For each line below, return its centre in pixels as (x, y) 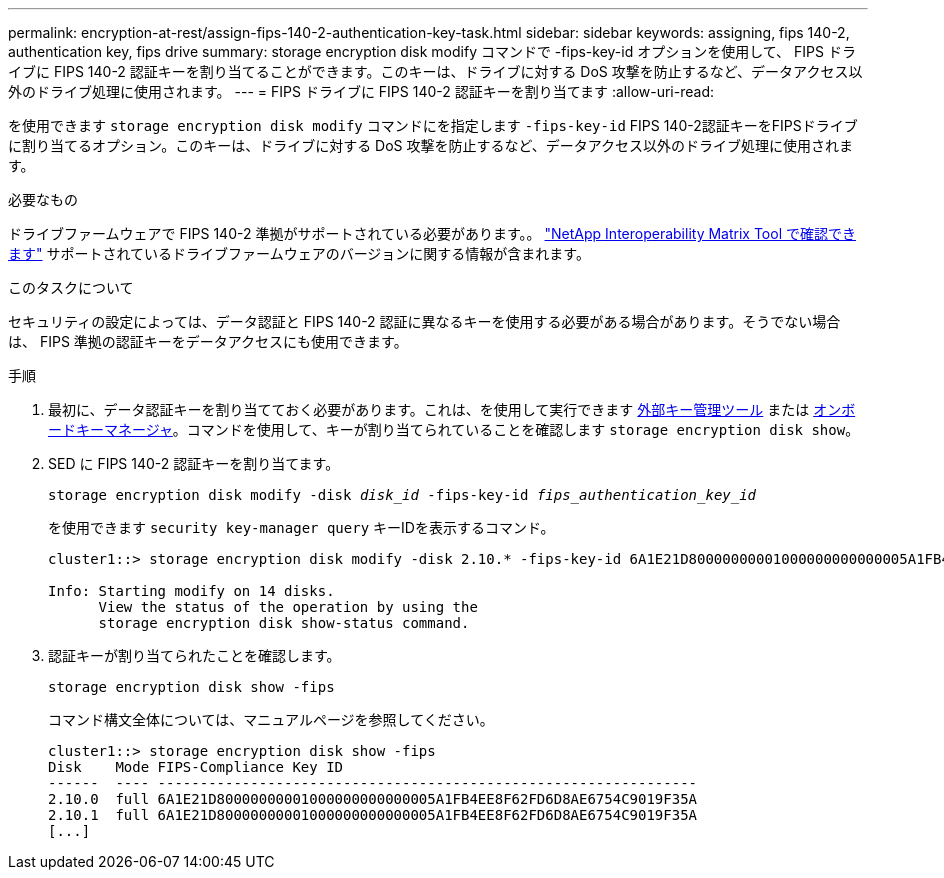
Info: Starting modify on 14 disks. (191, 591)
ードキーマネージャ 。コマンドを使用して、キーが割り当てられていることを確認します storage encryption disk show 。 (454, 429)
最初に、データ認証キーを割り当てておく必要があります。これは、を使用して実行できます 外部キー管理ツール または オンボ (452, 409)
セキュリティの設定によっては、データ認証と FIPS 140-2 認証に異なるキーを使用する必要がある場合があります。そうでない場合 (424, 321)
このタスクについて (71, 287)
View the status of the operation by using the (288, 607)
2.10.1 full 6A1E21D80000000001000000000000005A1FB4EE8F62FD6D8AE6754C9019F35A (373, 815)
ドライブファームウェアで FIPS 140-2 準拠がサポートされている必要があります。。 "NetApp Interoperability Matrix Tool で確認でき (432, 233)
